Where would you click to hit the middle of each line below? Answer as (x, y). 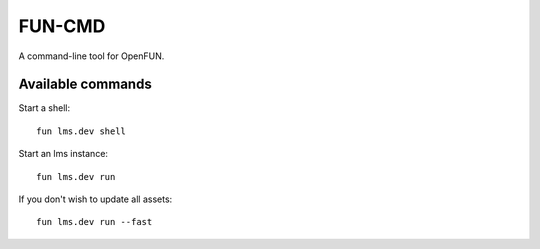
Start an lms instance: (63, 154)
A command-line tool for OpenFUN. (91, 56)
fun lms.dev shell (81, 131)
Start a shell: (44, 108)
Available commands (85, 84)
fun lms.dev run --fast (94, 222)
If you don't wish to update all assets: (95, 199)
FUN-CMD (62, 26)
